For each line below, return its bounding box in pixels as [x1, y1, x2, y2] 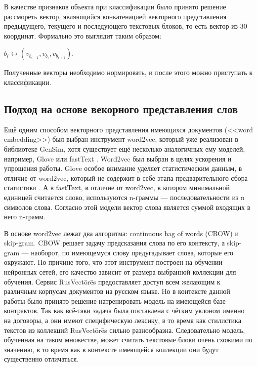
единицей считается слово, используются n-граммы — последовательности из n [4, 192, 245, 202]
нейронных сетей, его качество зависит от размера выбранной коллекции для [4, 267, 236, 277]
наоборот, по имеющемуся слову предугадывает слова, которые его [31, 247, 234, 257]
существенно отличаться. [4, 354, 79, 364]
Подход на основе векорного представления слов [4, 101, 238, 116]
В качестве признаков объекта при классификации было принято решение [4, 1, 226, 11]
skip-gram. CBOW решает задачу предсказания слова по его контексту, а [4, 238, 225, 248]
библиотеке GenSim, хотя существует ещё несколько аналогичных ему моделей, [4, 143, 245, 154]
